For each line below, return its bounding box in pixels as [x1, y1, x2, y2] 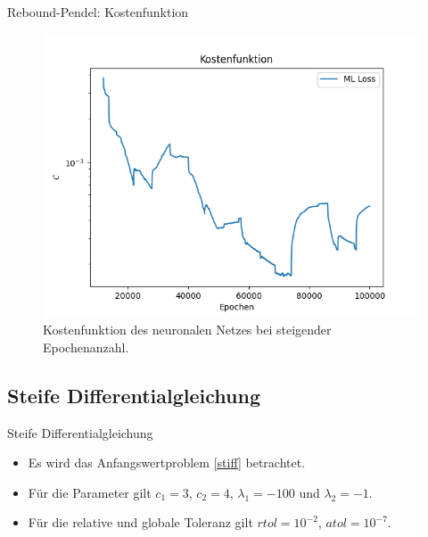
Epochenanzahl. [43, 337, 129, 356]
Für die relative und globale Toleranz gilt [28, 513, 253, 532]
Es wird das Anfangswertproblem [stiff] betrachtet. [28, 453, 306, 472]
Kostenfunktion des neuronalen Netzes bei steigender [43, 320, 332, 339]
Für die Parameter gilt [28, 483, 152, 501]
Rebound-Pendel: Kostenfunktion [7, 3, 189, 21]
